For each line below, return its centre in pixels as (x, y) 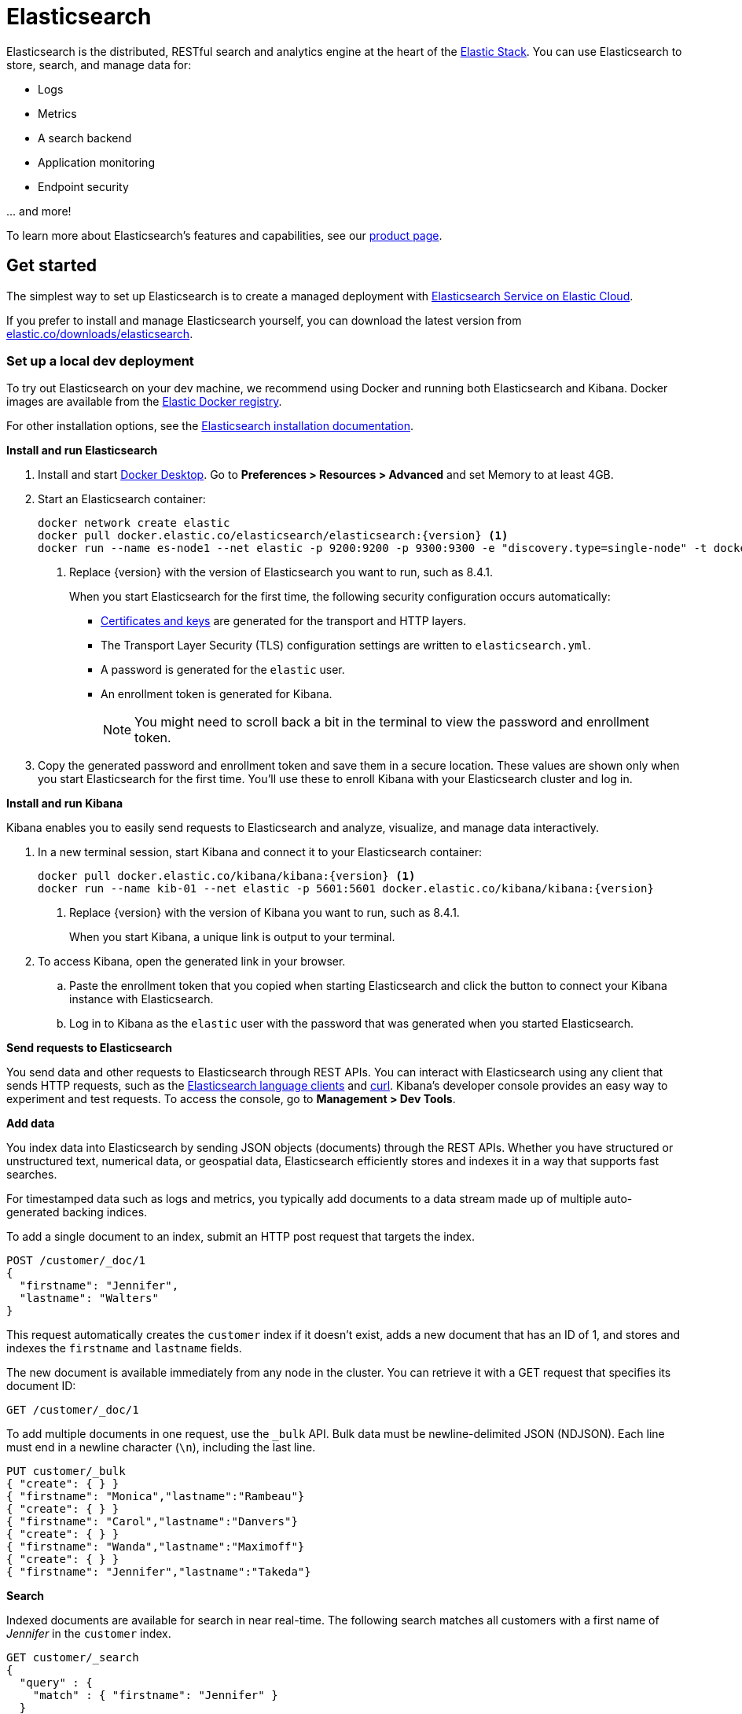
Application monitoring (96, 162)
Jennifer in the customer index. (89, 1634)
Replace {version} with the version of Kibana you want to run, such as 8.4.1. (264, 913)
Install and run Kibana (65, 804)
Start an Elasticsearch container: (122, 499)
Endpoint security (83, 186)
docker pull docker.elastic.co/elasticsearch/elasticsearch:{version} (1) (273, 536)
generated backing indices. (77, 1212)
